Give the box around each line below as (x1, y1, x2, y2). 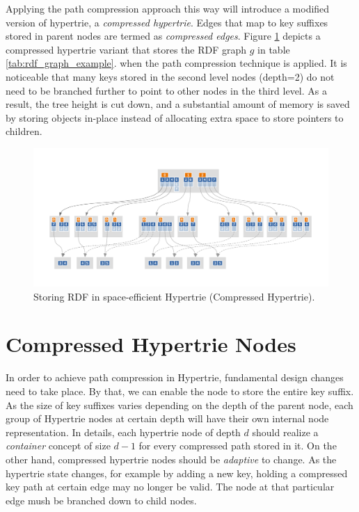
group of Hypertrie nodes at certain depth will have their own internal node (6, 411, 329, 426)
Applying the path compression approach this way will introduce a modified (6, 1, 330, 15)
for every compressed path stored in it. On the (138, 438, 337, 453)
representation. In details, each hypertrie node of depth (6, 424, 241, 439)
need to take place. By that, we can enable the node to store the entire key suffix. (6, 384, 354, 398)
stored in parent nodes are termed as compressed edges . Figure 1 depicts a (6, 29, 321, 43)
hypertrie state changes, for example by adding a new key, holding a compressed (6, 465, 348, 480)
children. (6, 124, 42, 138)
